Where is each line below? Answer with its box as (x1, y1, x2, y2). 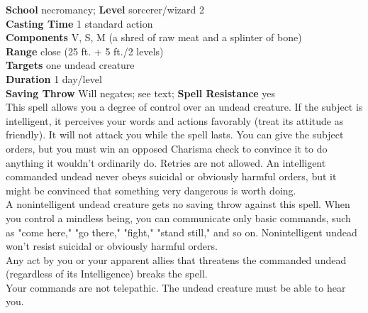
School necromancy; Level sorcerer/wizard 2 (6, 2, 205, 16)
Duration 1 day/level (6, 71, 102, 86)
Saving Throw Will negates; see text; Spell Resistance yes (6, 85, 276, 100)
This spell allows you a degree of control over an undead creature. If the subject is (6, 99, 363, 114)
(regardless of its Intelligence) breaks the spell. (6, 266, 208, 281)
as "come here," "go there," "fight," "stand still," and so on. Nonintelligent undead (6, 224, 357, 239)
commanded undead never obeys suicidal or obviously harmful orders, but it (6, 169, 337, 184)
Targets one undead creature (6, 57, 135, 72)
